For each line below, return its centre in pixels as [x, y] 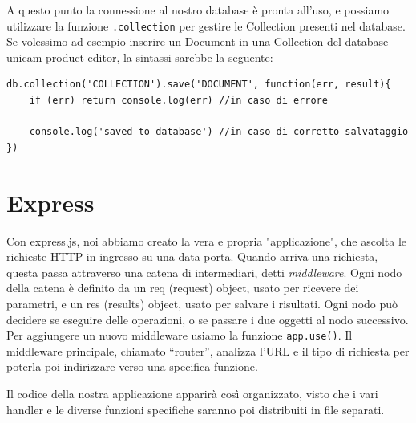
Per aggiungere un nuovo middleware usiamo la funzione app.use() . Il [180, 335]
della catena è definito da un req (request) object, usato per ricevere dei [183, 288]
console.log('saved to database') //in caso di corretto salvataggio [219, 132]
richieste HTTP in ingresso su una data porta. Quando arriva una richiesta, [192, 256]
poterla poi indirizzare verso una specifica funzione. [132, 366]
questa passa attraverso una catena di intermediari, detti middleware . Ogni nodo [204, 272]
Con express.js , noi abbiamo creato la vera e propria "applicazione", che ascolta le [207, 240]
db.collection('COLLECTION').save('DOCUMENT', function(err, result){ [199, 85]
